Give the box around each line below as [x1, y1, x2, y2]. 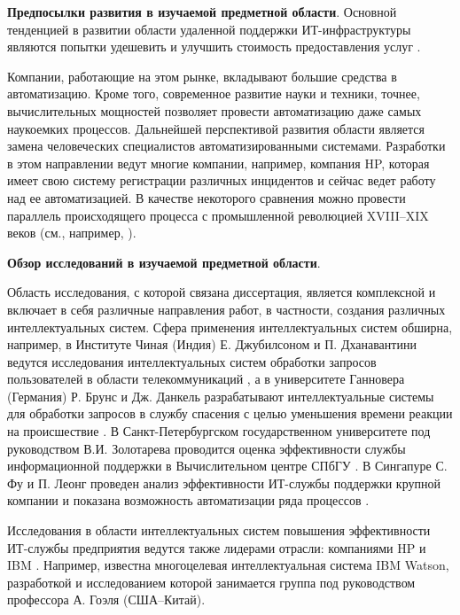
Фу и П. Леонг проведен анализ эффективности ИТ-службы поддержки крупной [7, 473, 441, 492]
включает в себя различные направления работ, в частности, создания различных [7, 300, 446, 318]
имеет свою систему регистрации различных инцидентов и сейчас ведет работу [7, 171, 436, 190]
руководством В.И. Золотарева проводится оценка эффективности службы [7, 439, 406, 457]
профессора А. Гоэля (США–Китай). [7, 590, 206, 609]
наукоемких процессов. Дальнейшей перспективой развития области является [7, 119, 425, 137]
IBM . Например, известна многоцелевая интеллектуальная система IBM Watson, [7, 556, 449, 574]
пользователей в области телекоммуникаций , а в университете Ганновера [7, 370, 405, 388]
